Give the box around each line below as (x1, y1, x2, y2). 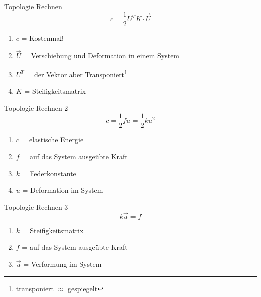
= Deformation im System (22, 185, 103, 195)
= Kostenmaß (21, 32, 64, 43)
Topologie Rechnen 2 (4, 102, 68, 113)
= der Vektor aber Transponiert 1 (26, 68, 127, 79)
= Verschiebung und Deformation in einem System (23, 50, 180, 61)
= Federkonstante (22, 168, 76, 178)
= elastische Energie (21, 134, 84, 144)
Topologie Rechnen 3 (4, 201, 68, 212)
